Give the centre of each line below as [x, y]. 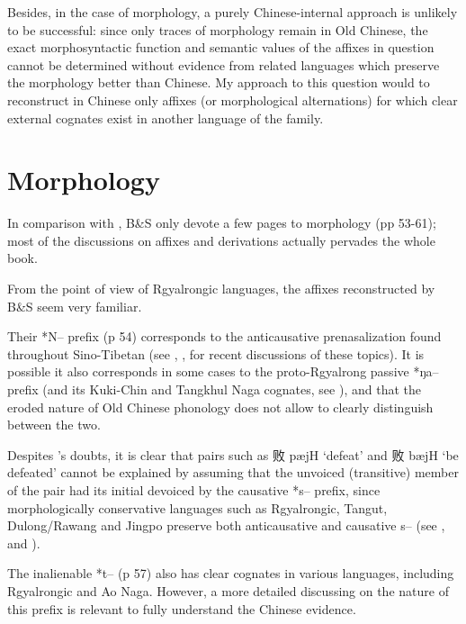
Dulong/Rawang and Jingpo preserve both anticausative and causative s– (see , [226, 525]
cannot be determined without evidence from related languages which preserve [224, 64]
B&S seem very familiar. [75, 306]
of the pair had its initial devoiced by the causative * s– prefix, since [194, 490]
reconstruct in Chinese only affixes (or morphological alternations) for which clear [233, 99]
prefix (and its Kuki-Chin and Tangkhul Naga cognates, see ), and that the [214, 389]
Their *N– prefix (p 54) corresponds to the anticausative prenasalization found [224, 336]
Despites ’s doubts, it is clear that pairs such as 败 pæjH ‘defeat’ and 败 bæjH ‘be [233, 454]
